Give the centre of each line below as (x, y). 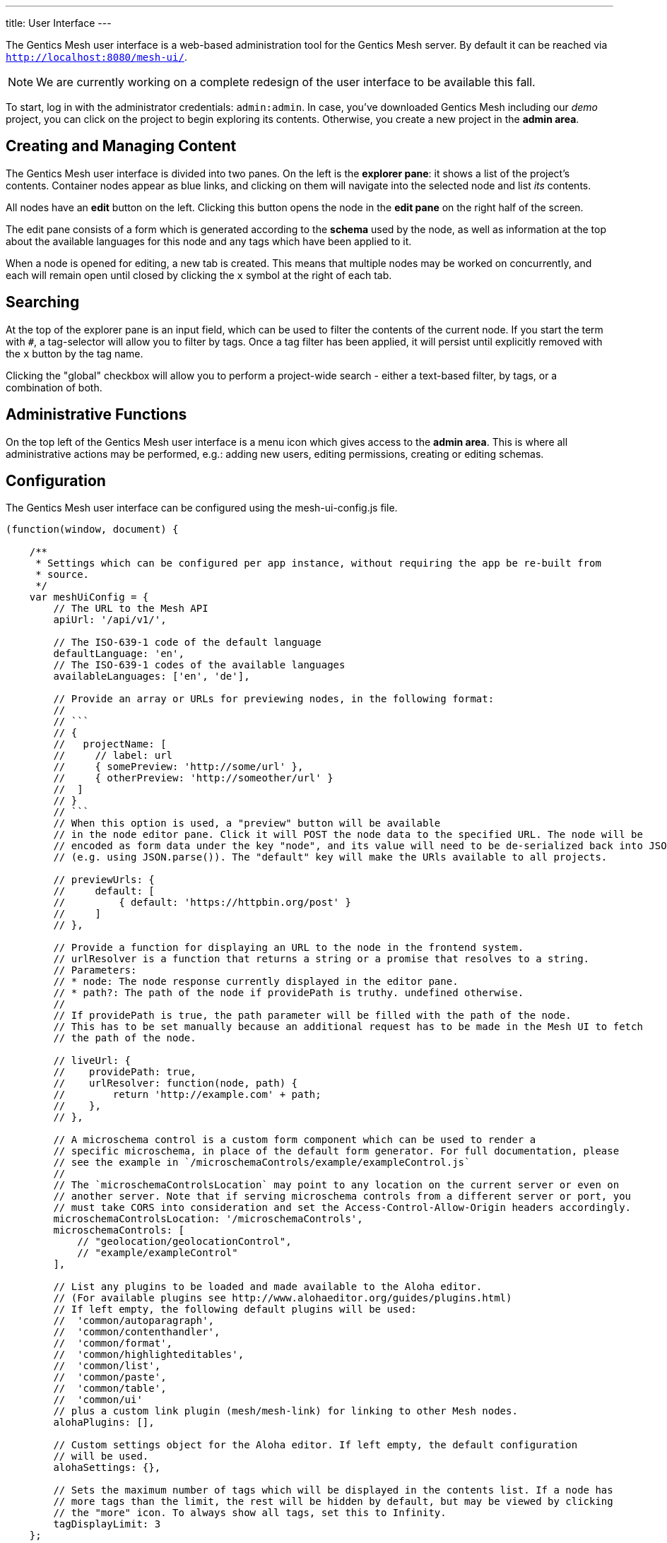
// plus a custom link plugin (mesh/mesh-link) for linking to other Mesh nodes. (285, 1411)
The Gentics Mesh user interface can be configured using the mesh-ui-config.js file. (202, 508)
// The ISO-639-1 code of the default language (187, 643)
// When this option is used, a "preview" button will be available (247, 823)
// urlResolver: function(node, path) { (176, 1083)
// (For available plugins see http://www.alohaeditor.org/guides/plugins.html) (283, 1298)
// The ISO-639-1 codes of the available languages (199, 665)
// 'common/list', (107, 1366)
